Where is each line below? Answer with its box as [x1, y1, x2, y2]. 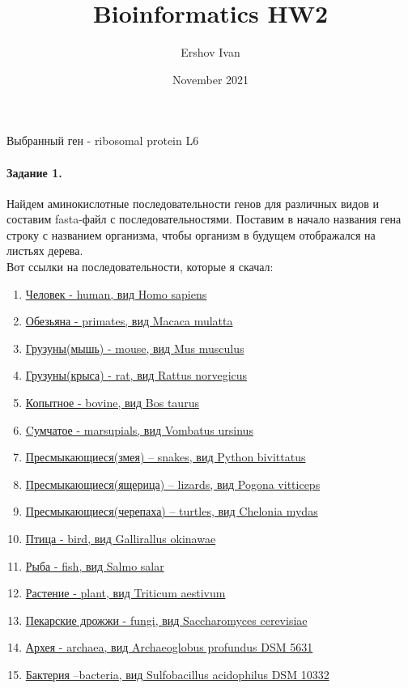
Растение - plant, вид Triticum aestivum [25, 584, 226, 601]
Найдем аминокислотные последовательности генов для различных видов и [6, 194, 379, 211]
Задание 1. [6, 164, 62, 180]
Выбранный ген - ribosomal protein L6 [6, 132, 199, 149]
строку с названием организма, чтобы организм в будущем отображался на [6, 226, 376, 243]
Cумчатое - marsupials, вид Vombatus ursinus [25, 421, 253, 438]
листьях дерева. [6, 242, 83, 259]
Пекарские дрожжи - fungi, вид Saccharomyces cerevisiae [25, 611, 308, 628]
